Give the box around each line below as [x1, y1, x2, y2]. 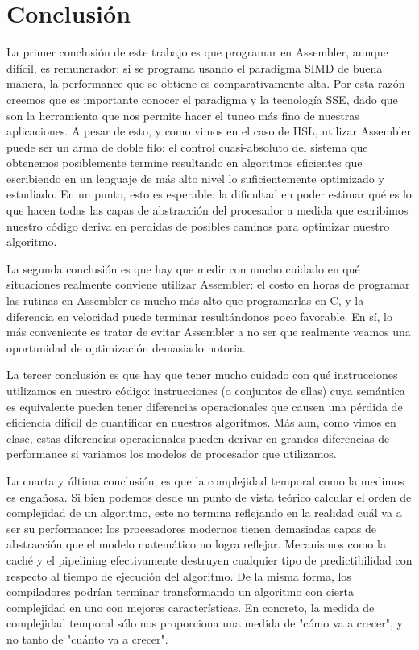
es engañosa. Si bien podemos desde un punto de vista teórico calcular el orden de [6, 488, 412, 505]
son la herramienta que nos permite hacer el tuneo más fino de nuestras [6, 106, 359, 123]
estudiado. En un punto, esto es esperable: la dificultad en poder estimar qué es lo [6, 185, 412, 202]
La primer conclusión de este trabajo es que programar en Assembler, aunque [6, 44, 388, 60]
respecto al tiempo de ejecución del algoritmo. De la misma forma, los [6, 567, 351, 584]
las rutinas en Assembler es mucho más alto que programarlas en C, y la [6, 292, 364, 309]
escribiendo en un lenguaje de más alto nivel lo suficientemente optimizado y [6, 169, 384, 186]
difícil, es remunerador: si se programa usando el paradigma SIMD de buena [6, 59, 383, 76]
